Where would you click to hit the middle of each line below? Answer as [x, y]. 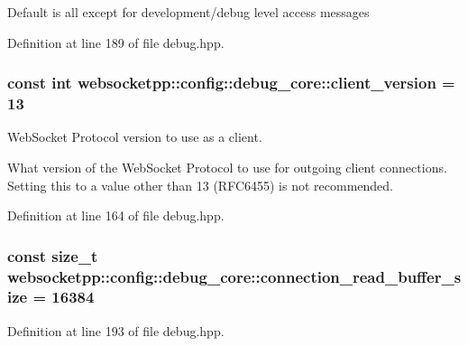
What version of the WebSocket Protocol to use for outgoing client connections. [227, 167]
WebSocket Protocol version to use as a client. [135, 137]
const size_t [53, 255]
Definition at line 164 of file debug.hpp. [116, 215]
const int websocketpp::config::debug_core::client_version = [231, 83]
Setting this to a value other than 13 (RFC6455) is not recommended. [200, 185]
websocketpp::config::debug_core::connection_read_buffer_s [234, 276]
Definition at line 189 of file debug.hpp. [116, 42]
